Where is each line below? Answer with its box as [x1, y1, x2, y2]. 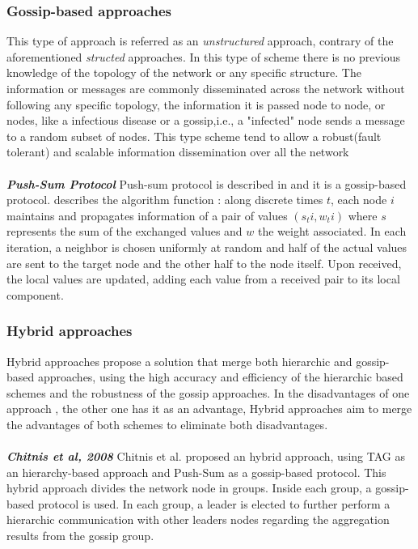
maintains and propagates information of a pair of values [6, 206, 288, 223]
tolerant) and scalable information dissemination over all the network [6, 143, 349, 160]
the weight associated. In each [257, 223, 407, 240]
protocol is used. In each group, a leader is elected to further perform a [37, 495, 391, 512]
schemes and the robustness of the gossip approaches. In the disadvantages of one [6, 384, 410, 401]
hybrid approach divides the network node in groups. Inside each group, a [6, 479, 372, 496]
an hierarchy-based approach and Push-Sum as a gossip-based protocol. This [6, 463, 386, 480]
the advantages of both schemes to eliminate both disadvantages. [6, 415, 328, 432]
